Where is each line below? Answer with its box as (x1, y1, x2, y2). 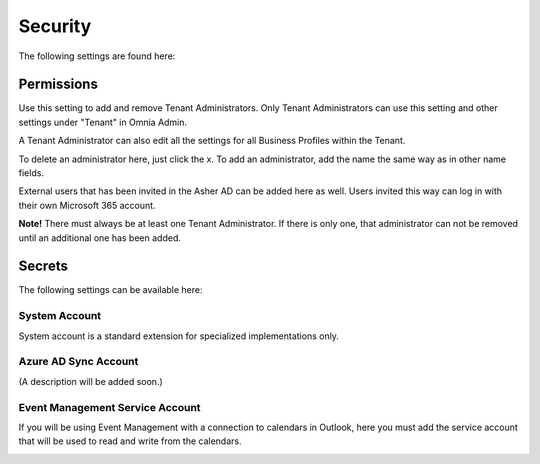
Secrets (18, 258, 69, 275)
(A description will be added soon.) (18, 375, 164, 387)
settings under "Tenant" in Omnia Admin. (18, 116, 188, 128)
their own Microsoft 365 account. (18, 199, 156, 211)
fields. (18, 167, 45, 179)
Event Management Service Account (18, 400, 201, 414)
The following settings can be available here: (18, 284, 204, 296)
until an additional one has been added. (18, 231, 182, 244)
